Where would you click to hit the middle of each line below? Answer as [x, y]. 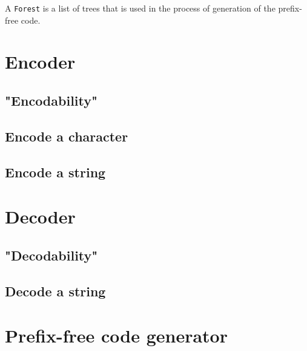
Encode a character [67, 136]
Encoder [40, 62]
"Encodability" [51, 101]
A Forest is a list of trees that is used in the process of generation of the [140, 8]
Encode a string [55, 172]
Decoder [40, 216]
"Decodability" [51, 255]
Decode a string [55, 291]
